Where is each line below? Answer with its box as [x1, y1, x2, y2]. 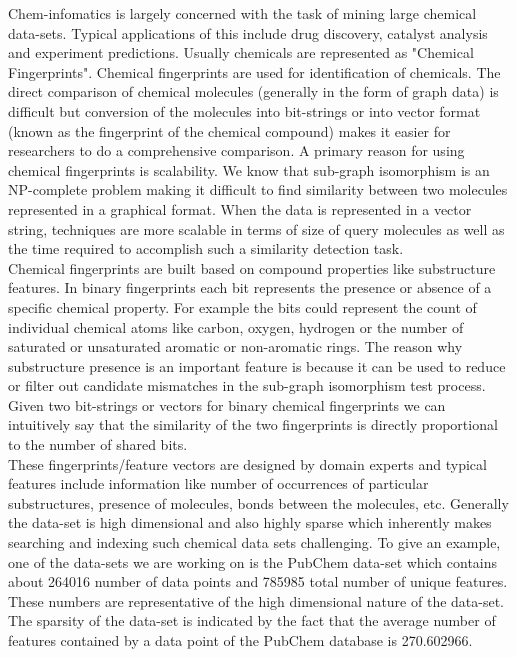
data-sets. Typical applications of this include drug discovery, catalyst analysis [8, 22, 488, 43]
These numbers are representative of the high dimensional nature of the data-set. [8, 590, 505, 611]
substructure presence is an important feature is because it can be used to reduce [8, 355, 506, 376]
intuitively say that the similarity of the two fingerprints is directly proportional [8, 414, 498, 435]
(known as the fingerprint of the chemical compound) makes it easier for [8, 120, 451, 141]
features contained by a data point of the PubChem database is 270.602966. [8, 630, 473, 650]
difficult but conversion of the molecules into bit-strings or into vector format [8, 100, 481, 121]
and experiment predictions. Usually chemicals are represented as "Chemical [8, 42, 474, 63]
